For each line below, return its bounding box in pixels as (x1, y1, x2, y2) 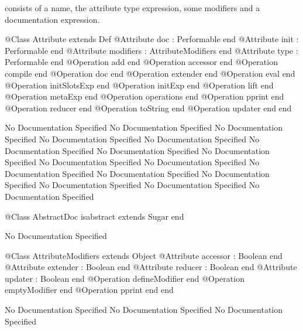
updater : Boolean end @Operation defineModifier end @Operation (5, 272, 245, 284)
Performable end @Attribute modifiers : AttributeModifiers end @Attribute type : (5, 44, 298, 56)
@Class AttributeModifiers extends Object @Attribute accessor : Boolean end (5, 249, 283, 261)
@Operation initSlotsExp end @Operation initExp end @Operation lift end (5, 79, 274, 91)
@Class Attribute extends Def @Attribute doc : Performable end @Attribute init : (5, 33, 299, 45)
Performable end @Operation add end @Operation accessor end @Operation (5, 56, 278, 68)
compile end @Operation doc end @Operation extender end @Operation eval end (5, 67, 295, 79)
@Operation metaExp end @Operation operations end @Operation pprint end (5, 90, 284, 103)
